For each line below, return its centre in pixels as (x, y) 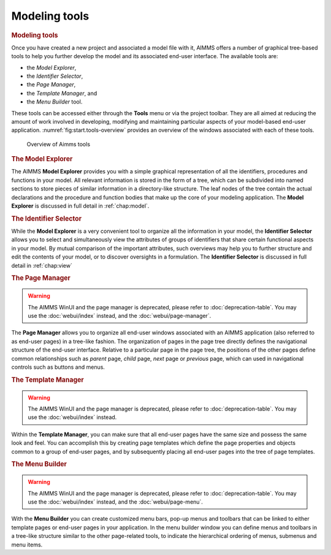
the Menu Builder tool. (55, 102)
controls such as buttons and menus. (58, 367)
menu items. (27, 545)
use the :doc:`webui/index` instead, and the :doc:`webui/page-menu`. (116, 502)
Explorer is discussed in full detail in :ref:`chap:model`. (80, 206)
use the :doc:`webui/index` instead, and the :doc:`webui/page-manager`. (120, 315)
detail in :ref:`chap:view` (42, 265)
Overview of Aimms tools (59, 144)
